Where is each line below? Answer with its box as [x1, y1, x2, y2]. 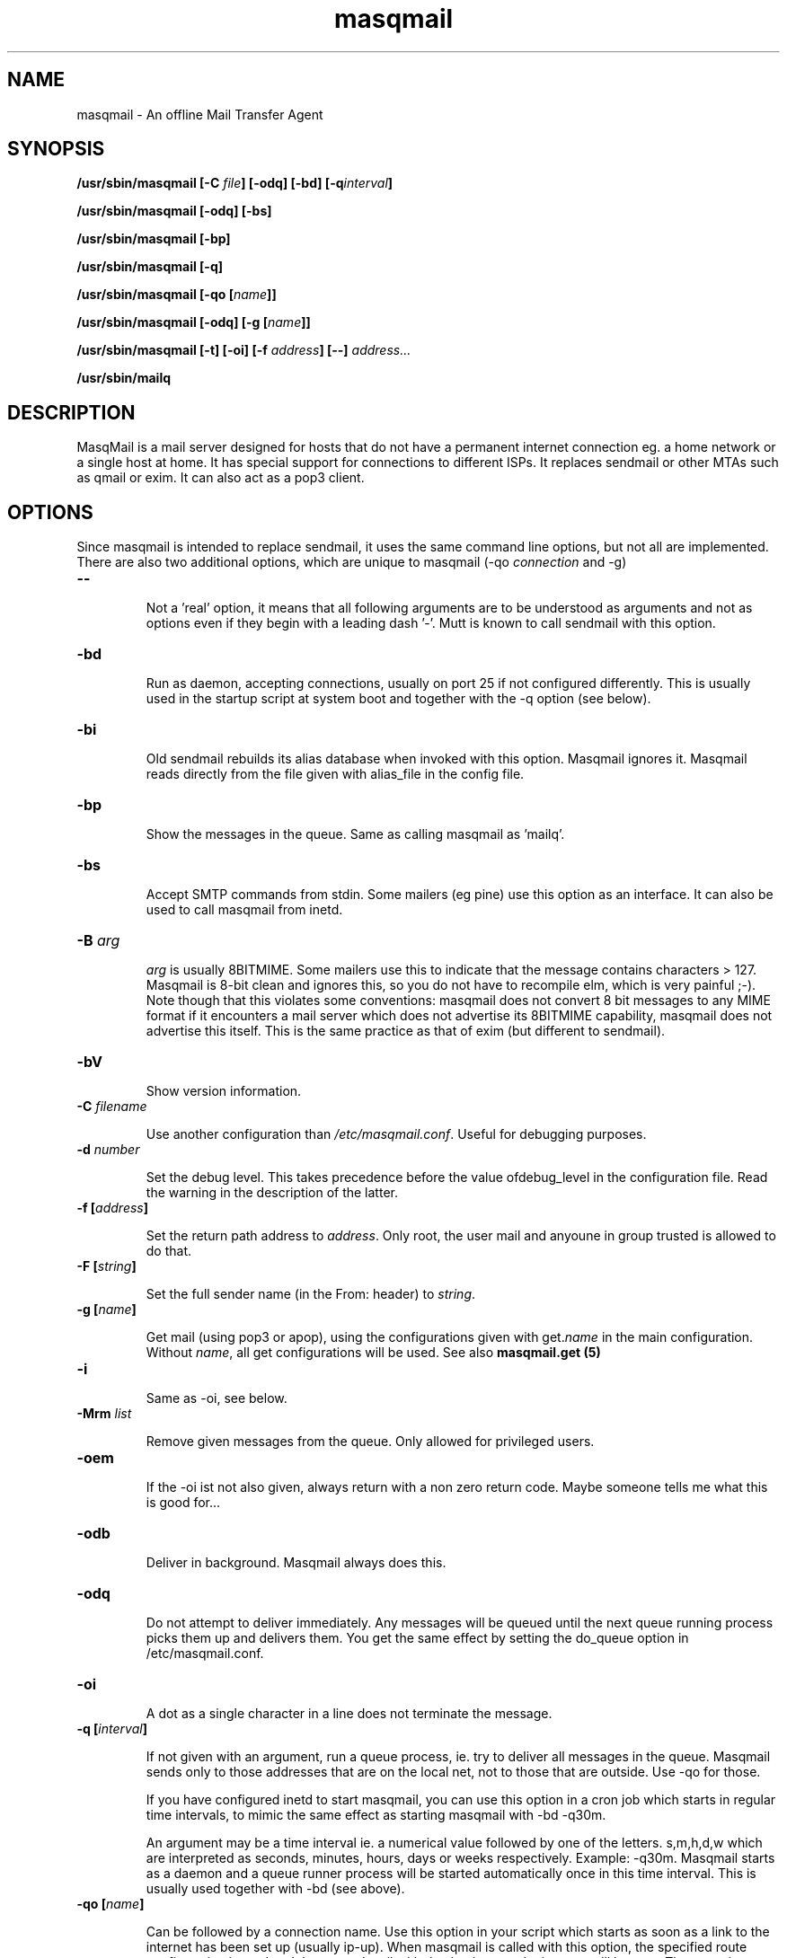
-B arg [76, 931, 120, 950]
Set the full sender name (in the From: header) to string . [146, 1286, 476, 1302]
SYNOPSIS [7, 137, 105, 161]
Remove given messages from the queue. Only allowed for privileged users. [146, 1433, 595, 1450]
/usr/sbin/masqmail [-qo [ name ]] [76, 287, 277, 303]
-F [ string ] [76, 1258, 137, 1274]
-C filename [76, 1098, 147, 1115]
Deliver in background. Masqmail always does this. [146, 1555, 447, 1571]
